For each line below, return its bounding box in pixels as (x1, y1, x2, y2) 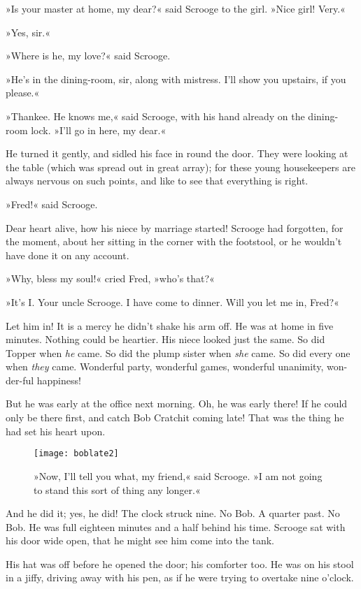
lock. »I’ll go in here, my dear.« (31, 122, 167, 137)
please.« (6, 85, 40, 100)
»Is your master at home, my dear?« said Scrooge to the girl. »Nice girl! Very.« (6, 1, 346, 15)
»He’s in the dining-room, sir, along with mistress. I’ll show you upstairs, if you (6, 71, 346, 86)
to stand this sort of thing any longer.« (34, 482, 201, 497)
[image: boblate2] (34, 449, 119, 459)
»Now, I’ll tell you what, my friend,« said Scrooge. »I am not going (34, 468, 323, 483)
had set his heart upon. (6, 423, 106, 438)
